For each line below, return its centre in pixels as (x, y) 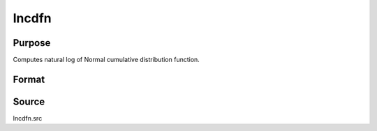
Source (29, 101)
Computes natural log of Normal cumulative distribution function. (106, 60)
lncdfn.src (28, 118)
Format (29, 79)
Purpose (32, 43)
